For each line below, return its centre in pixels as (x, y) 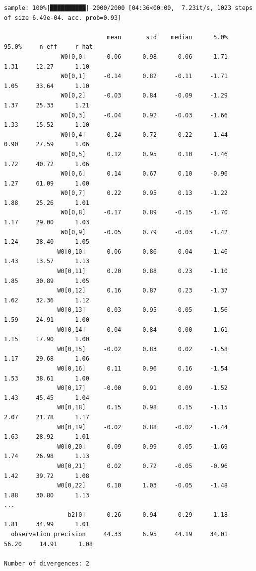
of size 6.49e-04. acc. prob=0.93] (63, 18)
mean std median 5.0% (167, 37)
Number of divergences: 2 (47, 563)
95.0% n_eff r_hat (48, 47)
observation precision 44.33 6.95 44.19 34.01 (120, 534)
